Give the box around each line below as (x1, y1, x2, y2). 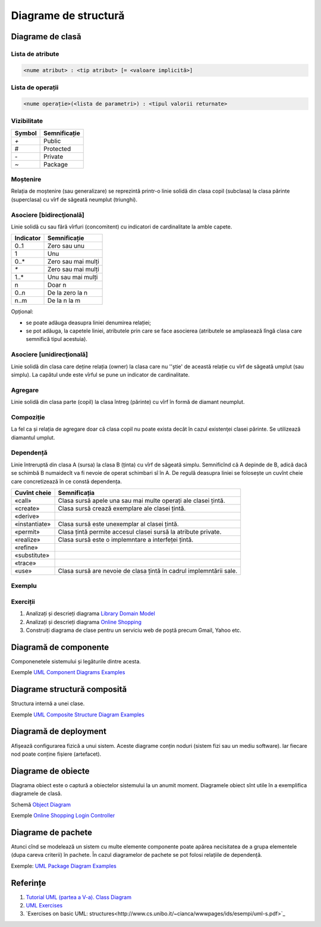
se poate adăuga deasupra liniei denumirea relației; (26, 319, 152, 326)
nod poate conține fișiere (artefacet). (11, 750, 102, 757)
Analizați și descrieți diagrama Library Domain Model (26, 610, 156, 617)
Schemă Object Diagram (11, 801, 71, 808)
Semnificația (58, 488, 95, 497)
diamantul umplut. (11, 434, 55, 441)
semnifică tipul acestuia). (26, 336, 87, 343)
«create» (14, 504, 40, 512)
